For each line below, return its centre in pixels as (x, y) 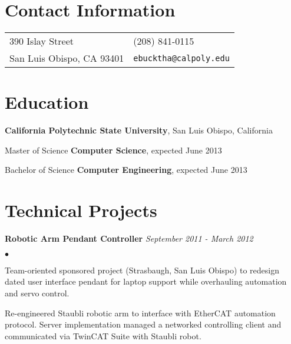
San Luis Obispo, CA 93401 (67, 58)
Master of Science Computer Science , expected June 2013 (113, 150)
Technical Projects (81, 210)
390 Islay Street (42, 41)
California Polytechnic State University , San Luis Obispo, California (139, 130)
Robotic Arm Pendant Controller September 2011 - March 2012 (129, 238)
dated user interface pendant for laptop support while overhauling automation (146, 281)
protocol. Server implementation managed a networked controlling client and (143, 324)
